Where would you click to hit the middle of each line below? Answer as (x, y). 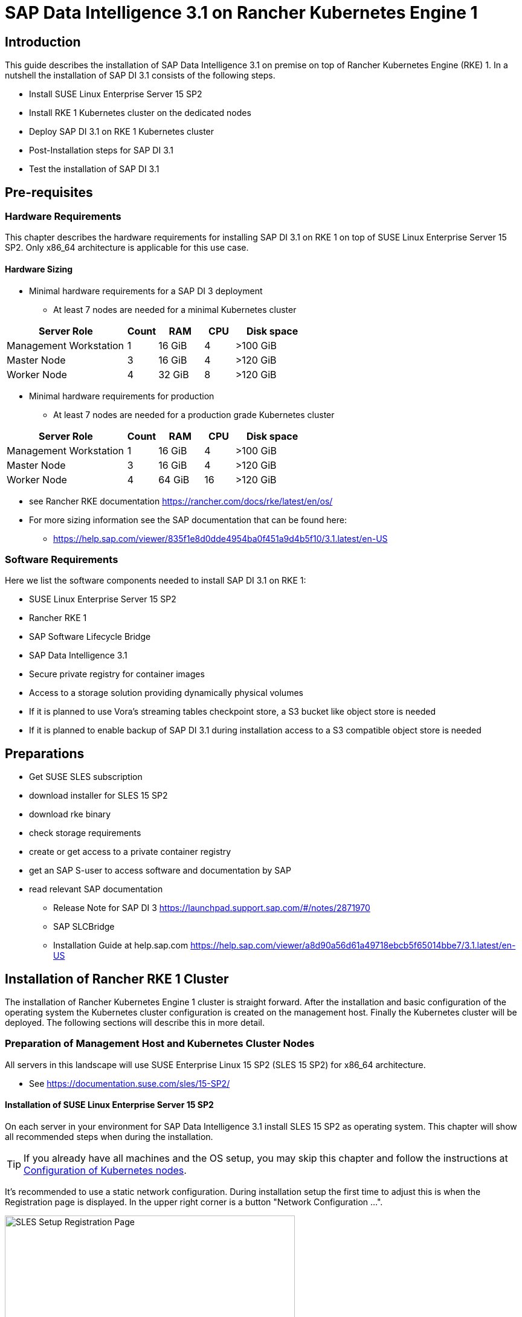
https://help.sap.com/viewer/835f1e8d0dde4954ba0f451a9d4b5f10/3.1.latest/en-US (221, 538)
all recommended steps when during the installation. (109, 1137)
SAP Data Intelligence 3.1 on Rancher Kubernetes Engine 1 (241, 13)
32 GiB (174, 374)
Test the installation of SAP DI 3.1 (94, 169)
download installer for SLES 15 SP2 (98, 796)
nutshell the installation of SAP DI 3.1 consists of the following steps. (140, 76)
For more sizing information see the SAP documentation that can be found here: (188, 520)
